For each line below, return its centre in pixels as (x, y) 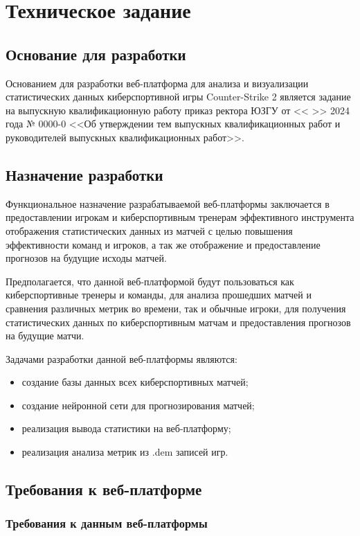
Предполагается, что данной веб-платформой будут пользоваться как (150, 281)
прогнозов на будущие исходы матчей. (86, 258)
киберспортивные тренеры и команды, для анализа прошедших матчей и (159, 295)
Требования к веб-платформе (104, 489)
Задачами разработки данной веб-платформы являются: (121, 358)
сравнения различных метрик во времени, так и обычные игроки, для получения (176, 308)
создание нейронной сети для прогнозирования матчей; (138, 405)
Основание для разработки (96, 54)
